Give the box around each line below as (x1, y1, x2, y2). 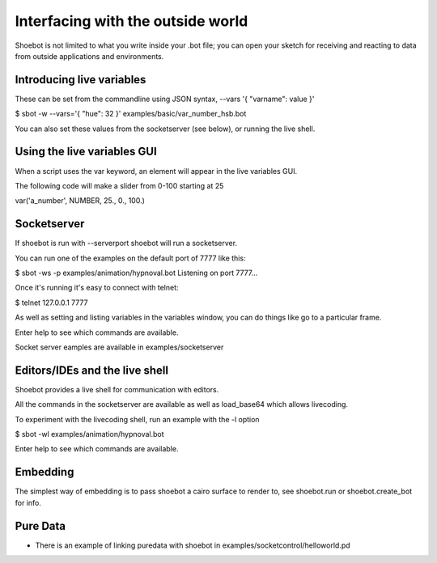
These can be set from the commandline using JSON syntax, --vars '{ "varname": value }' (15, 94, 315, 104)
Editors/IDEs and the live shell (15, 363, 169, 377)
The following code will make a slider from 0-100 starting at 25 (15, 180, 224, 190)
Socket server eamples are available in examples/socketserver (15, 342, 224, 352)
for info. (15, 497, 42, 507)
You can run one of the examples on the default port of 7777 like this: (15, 253, 246, 263)
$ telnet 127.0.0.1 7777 (15, 298, 88, 307)
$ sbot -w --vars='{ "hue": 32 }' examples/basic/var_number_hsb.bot (15, 109, 247, 119)
